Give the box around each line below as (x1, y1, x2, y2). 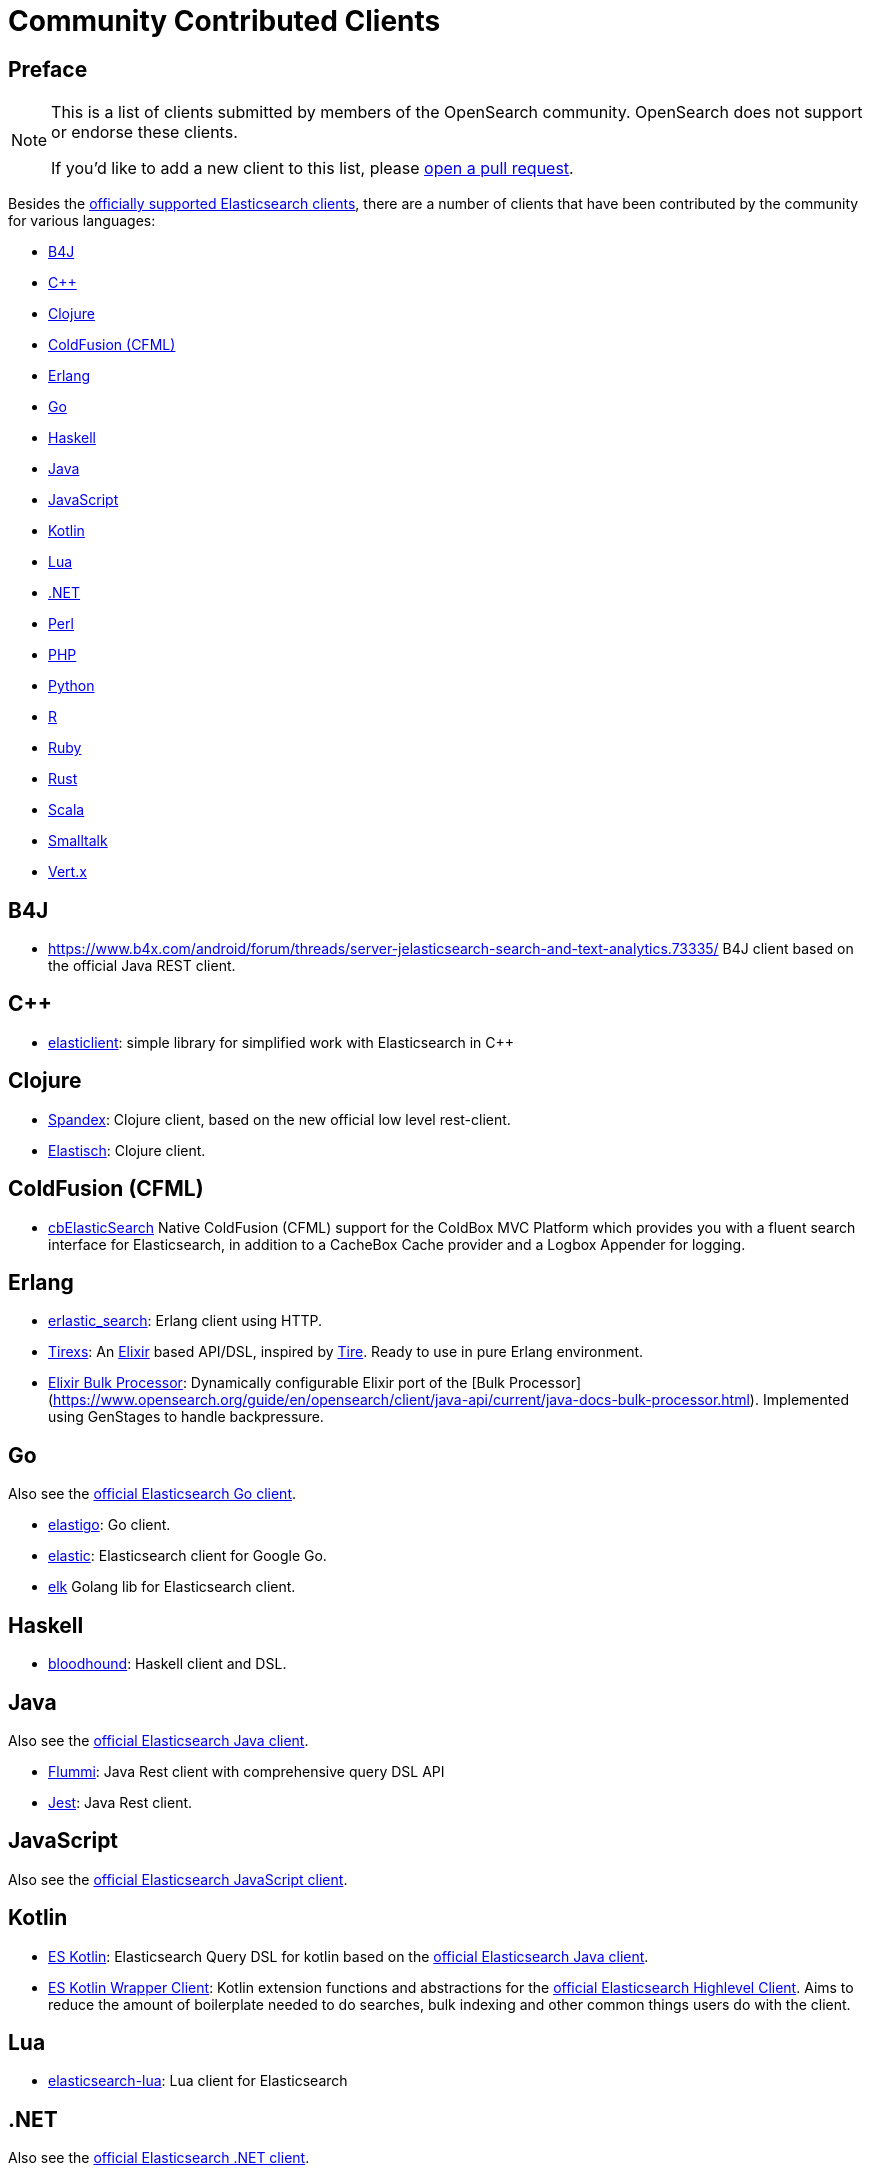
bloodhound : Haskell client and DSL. (48, 1655, 287, 1673)
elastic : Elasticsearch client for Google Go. (48, 1547, 327, 1565)
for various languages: (8, 212, 156, 230)
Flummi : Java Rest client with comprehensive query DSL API (48, 1762, 445, 1780)
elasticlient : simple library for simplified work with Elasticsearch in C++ (48, 1033, 514, 1051)
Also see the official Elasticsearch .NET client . (8, 2149, 310, 2167)
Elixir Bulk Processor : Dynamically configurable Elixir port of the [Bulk (48, 1374, 506, 1392)
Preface (8, 56, 88, 82)
